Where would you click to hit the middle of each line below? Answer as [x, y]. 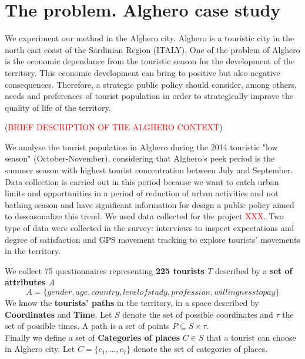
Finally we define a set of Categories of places [93, 337]
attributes [25, 282]
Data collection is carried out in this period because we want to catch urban [142, 181]
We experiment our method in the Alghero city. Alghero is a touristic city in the [150, 38]
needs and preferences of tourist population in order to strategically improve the [149, 96]
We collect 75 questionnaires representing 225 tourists [105, 270]
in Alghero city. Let [40, 349]
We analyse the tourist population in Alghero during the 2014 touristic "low [141, 146]
